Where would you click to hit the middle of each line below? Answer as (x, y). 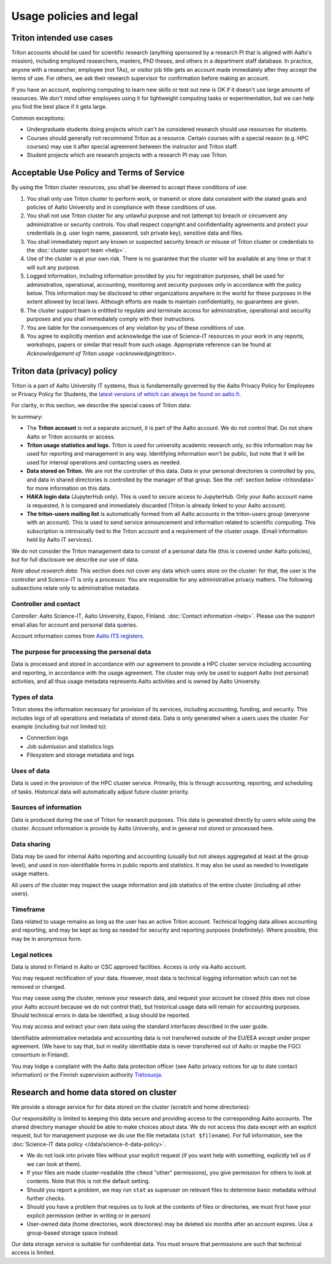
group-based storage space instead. (73, 1233)
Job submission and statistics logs (70, 746)
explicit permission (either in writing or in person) (89, 1215)
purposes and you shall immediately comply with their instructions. (111, 319)
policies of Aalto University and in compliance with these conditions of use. (122, 207)
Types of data (32, 697)
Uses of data (31, 771)
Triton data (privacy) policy (64, 371)
